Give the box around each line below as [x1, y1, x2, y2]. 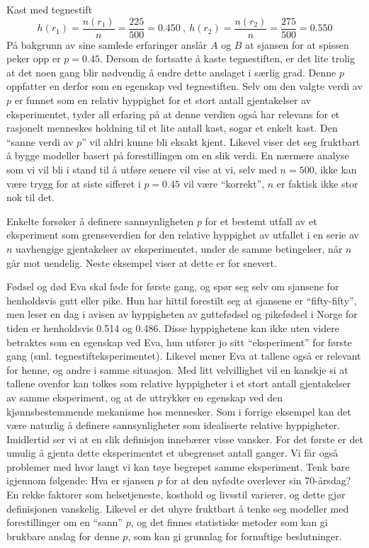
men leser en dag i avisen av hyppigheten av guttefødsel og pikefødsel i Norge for [6, 307, 358, 321]
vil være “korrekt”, [183, 176, 265, 190]
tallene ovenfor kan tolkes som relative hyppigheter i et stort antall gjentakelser [6, 376, 351, 391]
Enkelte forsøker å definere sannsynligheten [6, 213, 194, 228]
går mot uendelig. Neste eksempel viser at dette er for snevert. [6, 255, 277, 270]
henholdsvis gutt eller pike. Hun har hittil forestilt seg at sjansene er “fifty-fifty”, [6, 292, 357, 307]
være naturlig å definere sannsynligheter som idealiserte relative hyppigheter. [6, 418, 340, 433]
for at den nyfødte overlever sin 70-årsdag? [166, 473, 351, 488]
